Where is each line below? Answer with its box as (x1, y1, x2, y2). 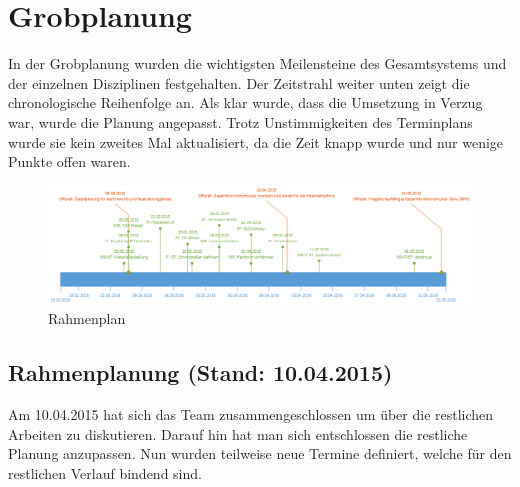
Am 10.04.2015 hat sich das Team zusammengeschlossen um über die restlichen (8, 403, 494, 424)
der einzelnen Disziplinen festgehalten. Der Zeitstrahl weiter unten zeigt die (8, 72, 470, 93)
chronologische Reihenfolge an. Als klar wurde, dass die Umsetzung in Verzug (8, 92, 483, 113)
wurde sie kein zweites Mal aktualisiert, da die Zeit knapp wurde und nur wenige (8, 131, 504, 152)
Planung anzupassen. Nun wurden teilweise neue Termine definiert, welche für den (8, 443, 512, 464)
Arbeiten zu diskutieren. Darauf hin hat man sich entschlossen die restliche (8, 423, 468, 444)
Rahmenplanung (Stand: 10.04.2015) (8, 357, 393, 388)
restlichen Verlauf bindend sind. (8, 462, 202, 483)
